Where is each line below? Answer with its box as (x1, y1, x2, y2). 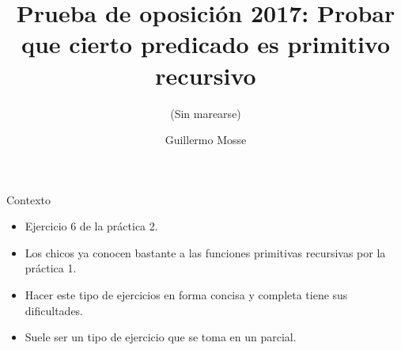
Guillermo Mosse (165, 131, 247, 148)
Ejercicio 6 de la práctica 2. (25, 218, 158, 234)
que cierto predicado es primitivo (21, 28, 391, 60)
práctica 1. (25, 260, 77, 276)
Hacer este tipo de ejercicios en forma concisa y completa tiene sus (25, 287, 348, 303)
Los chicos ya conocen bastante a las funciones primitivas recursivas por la (25, 244, 386, 261)
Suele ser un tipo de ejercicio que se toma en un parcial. (25, 329, 297, 345)
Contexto (6, 191, 51, 207)
